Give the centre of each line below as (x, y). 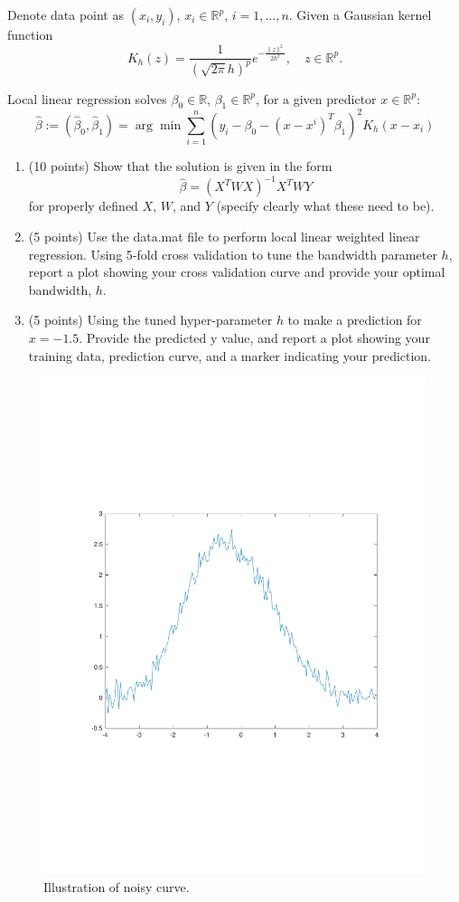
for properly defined (83, 206)
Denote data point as (66, 14)
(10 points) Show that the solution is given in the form (180, 166)
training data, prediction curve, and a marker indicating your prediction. (230, 355)
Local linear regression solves (87, 98)
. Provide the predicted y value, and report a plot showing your (254, 337)
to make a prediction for (355, 320)
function (30, 34)
